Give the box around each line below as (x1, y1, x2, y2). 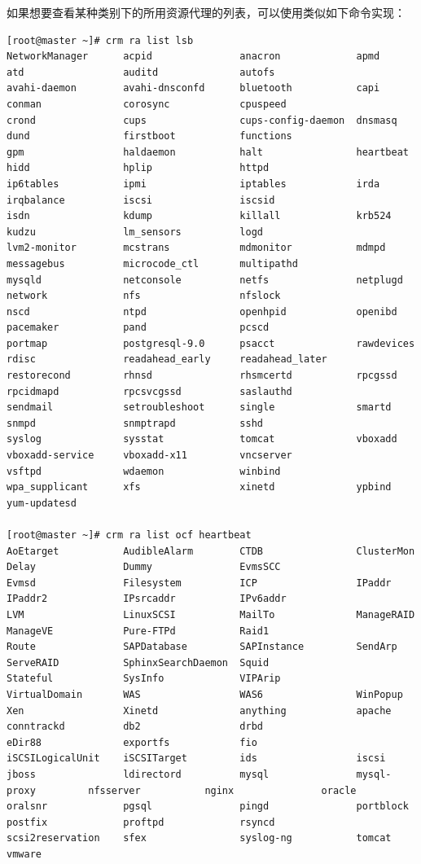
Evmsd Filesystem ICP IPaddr (7, 577, 392, 589)
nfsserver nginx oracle (88, 784, 357, 796)
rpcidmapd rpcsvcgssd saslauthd (7, 385, 292, 397)
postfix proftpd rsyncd (7, 816, 275, 828)
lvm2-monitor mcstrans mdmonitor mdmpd (7, 242, 386, 254)
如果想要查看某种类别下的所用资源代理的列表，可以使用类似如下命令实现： (7, 4, 406, 20)
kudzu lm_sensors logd (7, 226, 263, 238)
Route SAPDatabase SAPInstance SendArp (7, 641, 397, 653)
